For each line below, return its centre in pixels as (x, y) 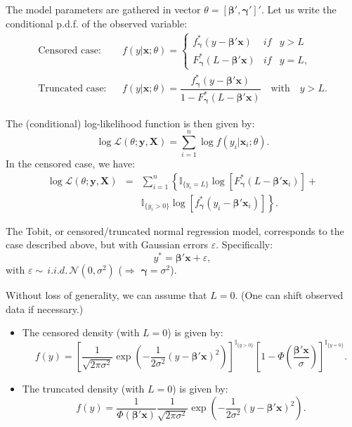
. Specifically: (245, 244)
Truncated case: (72, 89)
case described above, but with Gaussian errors (107, 244)
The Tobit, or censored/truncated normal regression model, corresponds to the (175, 230)
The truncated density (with (83, 389)
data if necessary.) (45, 308)
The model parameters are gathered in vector (103, 9)
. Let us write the (299, 9)
